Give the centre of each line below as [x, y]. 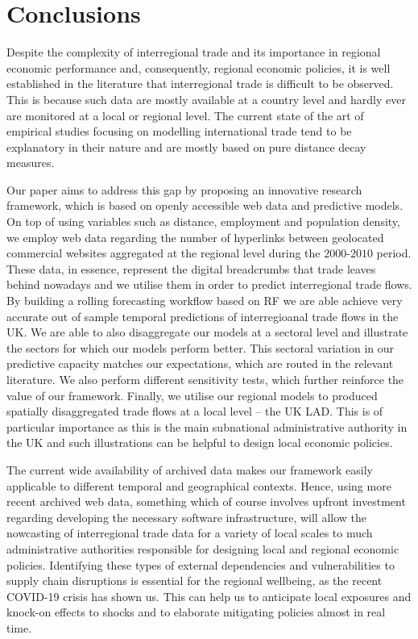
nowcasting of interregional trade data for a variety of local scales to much [190, 533]
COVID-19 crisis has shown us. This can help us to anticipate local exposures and [209, 596]
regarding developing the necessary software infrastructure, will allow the [187, 517]
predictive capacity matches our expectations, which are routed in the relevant [200, 363]
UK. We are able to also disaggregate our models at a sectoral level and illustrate [207, 332]
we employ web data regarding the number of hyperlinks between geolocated [195, 237]
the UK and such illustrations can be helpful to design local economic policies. [200, 443]
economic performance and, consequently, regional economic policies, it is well [199, 67]
